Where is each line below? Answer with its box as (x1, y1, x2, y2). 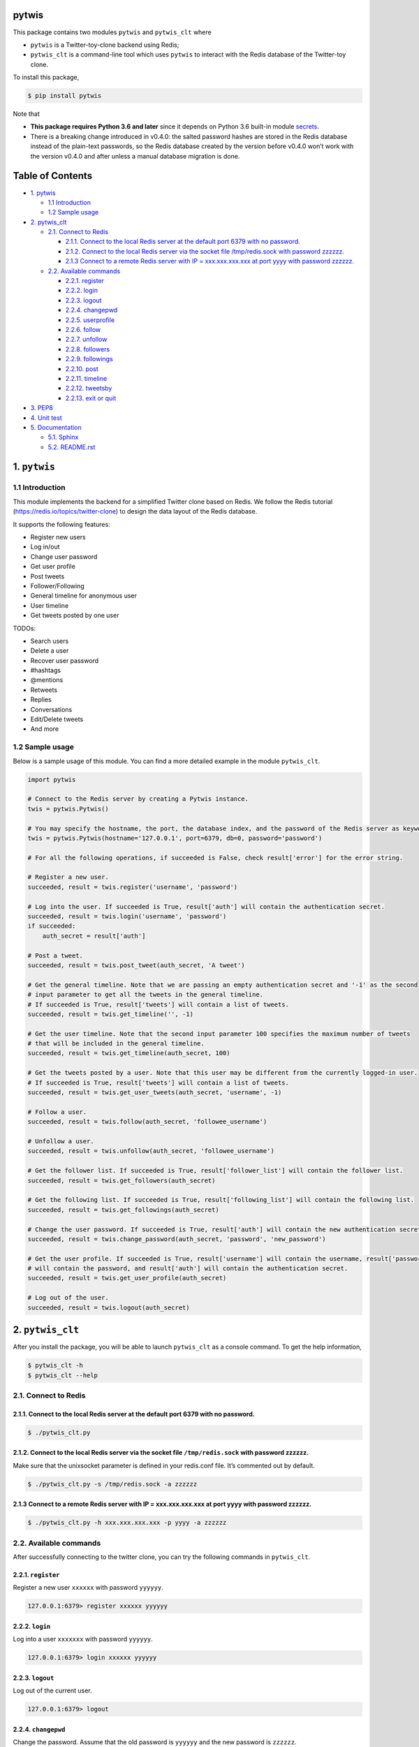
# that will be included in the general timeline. (27, 1040, 205, 1048)
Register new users (30, 533, 87, 541)
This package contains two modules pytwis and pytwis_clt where (13, 28, 212, 36)
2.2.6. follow (65, 325, 101, 333)
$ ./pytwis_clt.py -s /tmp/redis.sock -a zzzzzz (27, 1480, 198, 1488)
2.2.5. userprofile (65, 315, 115, 324)
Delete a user (30, 646, 69, 655)
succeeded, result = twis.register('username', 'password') (27, 883, 238, 891)
